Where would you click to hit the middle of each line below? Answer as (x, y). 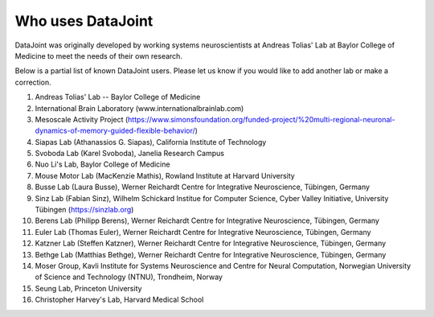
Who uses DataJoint (84, 21)
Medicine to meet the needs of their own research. (98, 56)
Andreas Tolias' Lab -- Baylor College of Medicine (118, 97)
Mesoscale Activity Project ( (82, 119)
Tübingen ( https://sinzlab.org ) (84, 210)
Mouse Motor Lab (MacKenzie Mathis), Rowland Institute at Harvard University (165, 175)
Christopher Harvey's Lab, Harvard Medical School (119, 300)
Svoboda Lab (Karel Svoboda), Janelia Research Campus (130, 154)
